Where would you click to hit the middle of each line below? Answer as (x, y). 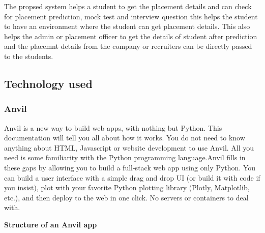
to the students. (29, 56)
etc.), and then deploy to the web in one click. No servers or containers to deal (126, 197)
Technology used (48, 83)
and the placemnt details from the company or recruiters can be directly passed (128, 46)
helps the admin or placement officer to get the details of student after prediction (131, 36)
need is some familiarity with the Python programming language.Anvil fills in (125, 157)
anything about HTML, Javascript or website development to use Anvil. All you (129, 147)
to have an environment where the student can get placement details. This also (127, 26)
